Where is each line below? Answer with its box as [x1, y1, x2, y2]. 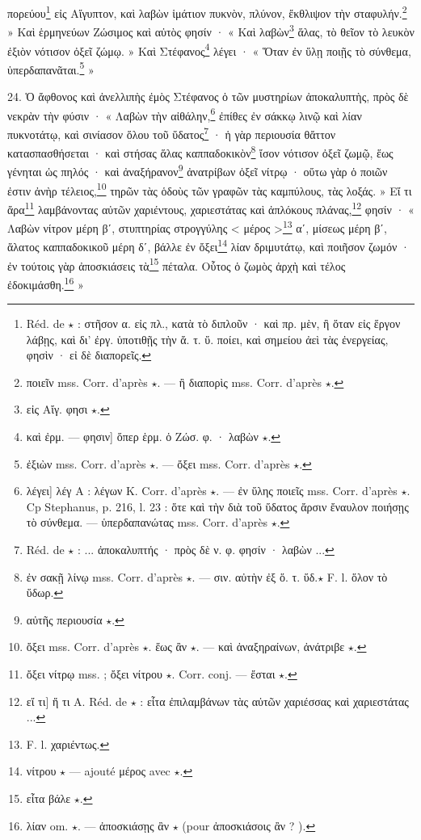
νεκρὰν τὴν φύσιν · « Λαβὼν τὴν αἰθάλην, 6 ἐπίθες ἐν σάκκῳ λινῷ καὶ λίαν [7, 104, 362, 124]
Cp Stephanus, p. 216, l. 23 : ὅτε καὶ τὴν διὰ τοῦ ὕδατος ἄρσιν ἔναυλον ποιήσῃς [26, 498, 409, 514]
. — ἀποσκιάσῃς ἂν [77, 817, 169, 834]
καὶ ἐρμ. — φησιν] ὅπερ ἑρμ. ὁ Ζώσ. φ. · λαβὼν [26, 428, 259, 445]
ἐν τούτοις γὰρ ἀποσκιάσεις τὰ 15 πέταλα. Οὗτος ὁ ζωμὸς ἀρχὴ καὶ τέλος [7, 254, 346, 274]
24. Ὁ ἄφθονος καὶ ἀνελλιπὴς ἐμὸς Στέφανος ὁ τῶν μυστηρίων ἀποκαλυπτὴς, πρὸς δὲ [7, 88, 409, 104]
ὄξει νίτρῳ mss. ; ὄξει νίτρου [26, 666, 162, 682]
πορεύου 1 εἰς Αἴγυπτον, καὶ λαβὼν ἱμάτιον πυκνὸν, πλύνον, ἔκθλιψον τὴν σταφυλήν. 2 [7, 2, 407, 21]
